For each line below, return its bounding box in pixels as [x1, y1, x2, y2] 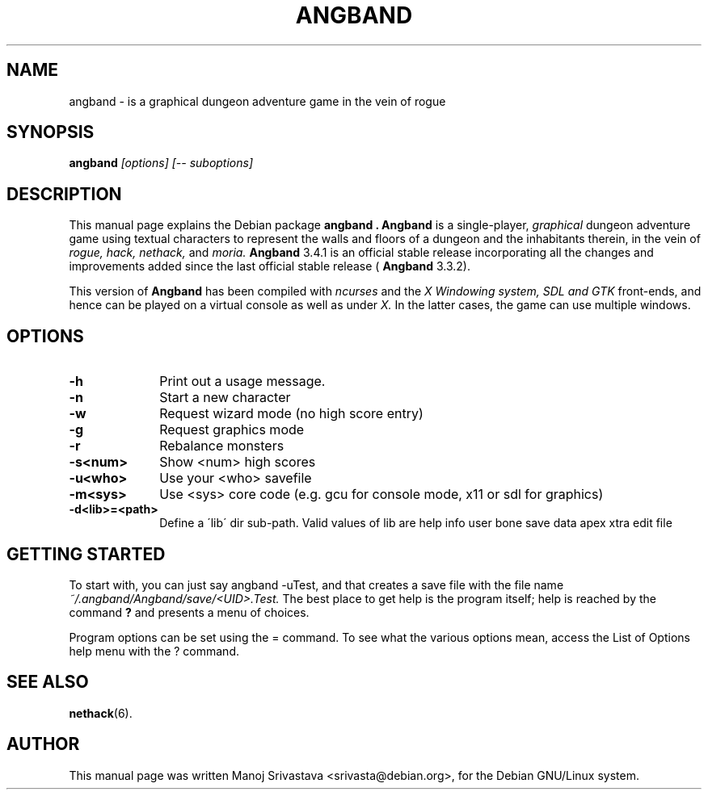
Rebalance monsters [159, 438, 284, 455]
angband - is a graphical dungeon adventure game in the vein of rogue [69, 94, 446, 108]
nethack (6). [69, 706, 133, 720]
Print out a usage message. [159, 373, 326, 390]
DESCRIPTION [6, 183, 122, 204]
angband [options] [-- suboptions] [69, 156, 254, 170]
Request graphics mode [159, 421, 305, 438]
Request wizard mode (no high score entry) [159, 405, 424, 422]
